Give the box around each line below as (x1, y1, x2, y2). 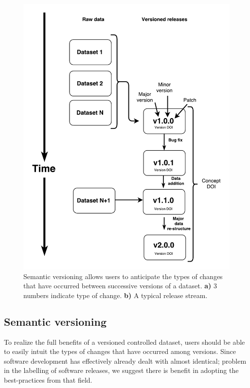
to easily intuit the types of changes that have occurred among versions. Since (4, 346, 236, 356)
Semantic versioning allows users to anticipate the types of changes (23, 271, 223, 281)
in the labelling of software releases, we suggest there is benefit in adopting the (4, 365, 239, 375)
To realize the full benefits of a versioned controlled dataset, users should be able (4, 336, 245, 347)
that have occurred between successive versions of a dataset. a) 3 (23, 281, 217, 291)
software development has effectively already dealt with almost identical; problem (4, 355, 247, 366)
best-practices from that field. (4, 375, 92, 385)
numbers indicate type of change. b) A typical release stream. (23, 290, 208, 300)
